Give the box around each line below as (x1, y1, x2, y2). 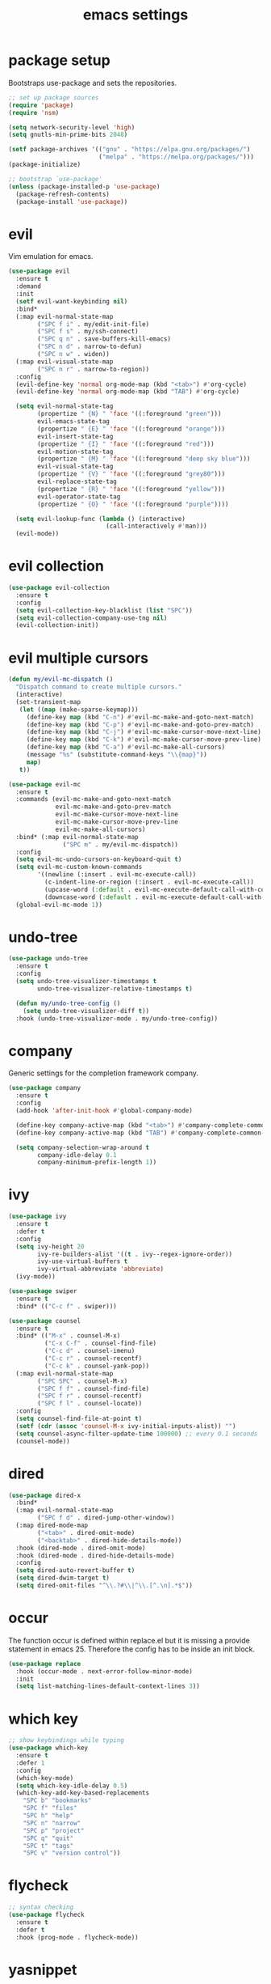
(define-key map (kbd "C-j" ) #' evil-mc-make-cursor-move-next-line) (26, 728, 262, 736)
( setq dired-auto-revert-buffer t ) (15, 1566, 135, 1575)
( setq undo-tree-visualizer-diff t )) (23, 1007, 150, 1015)
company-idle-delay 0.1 (37, 1151, 117, 1159)
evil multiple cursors (8, 649, 149, 667)
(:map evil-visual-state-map (15, 358, 114, 366)
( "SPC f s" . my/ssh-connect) (37, 328, 139, 336)
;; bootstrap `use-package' (8, 175, 103, 183)
